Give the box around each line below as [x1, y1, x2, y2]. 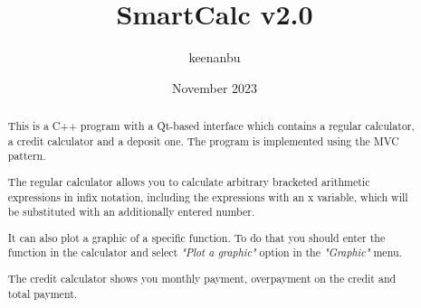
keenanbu [188, 48, 241, 67]
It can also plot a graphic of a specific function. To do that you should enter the [7, 229, 386, 245]
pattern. [7, 148, 46, 163]
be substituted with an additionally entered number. [7, 204, 255, 219]
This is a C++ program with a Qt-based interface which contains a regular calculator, [7, 118, 415, 134]
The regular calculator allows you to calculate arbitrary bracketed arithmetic [7, 173, 370, 189]
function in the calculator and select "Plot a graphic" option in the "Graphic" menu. [7, 245, 402, 260]
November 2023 [171, 78, 258, 97]
